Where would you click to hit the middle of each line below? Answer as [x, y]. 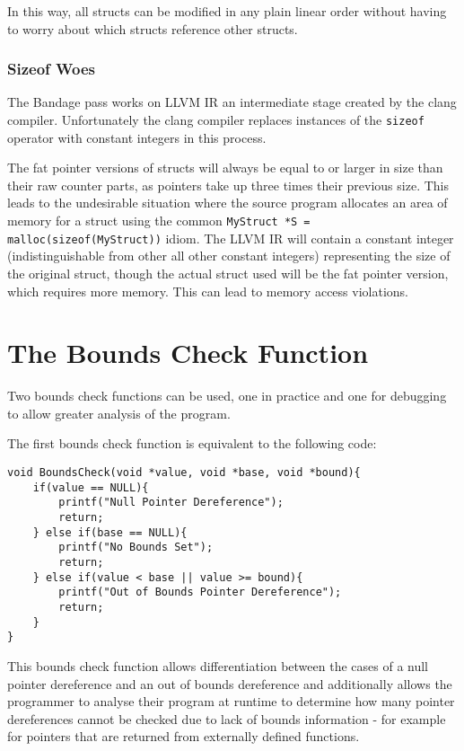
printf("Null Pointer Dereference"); [171, 503]
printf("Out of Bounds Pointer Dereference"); [200, 592]
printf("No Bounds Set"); [136, 548]
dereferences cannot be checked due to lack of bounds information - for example [227, 718]
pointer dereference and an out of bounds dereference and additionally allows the [230, 683]
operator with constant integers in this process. [137, 137]
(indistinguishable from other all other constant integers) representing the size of [229, 256]
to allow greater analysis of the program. [119, 413]
